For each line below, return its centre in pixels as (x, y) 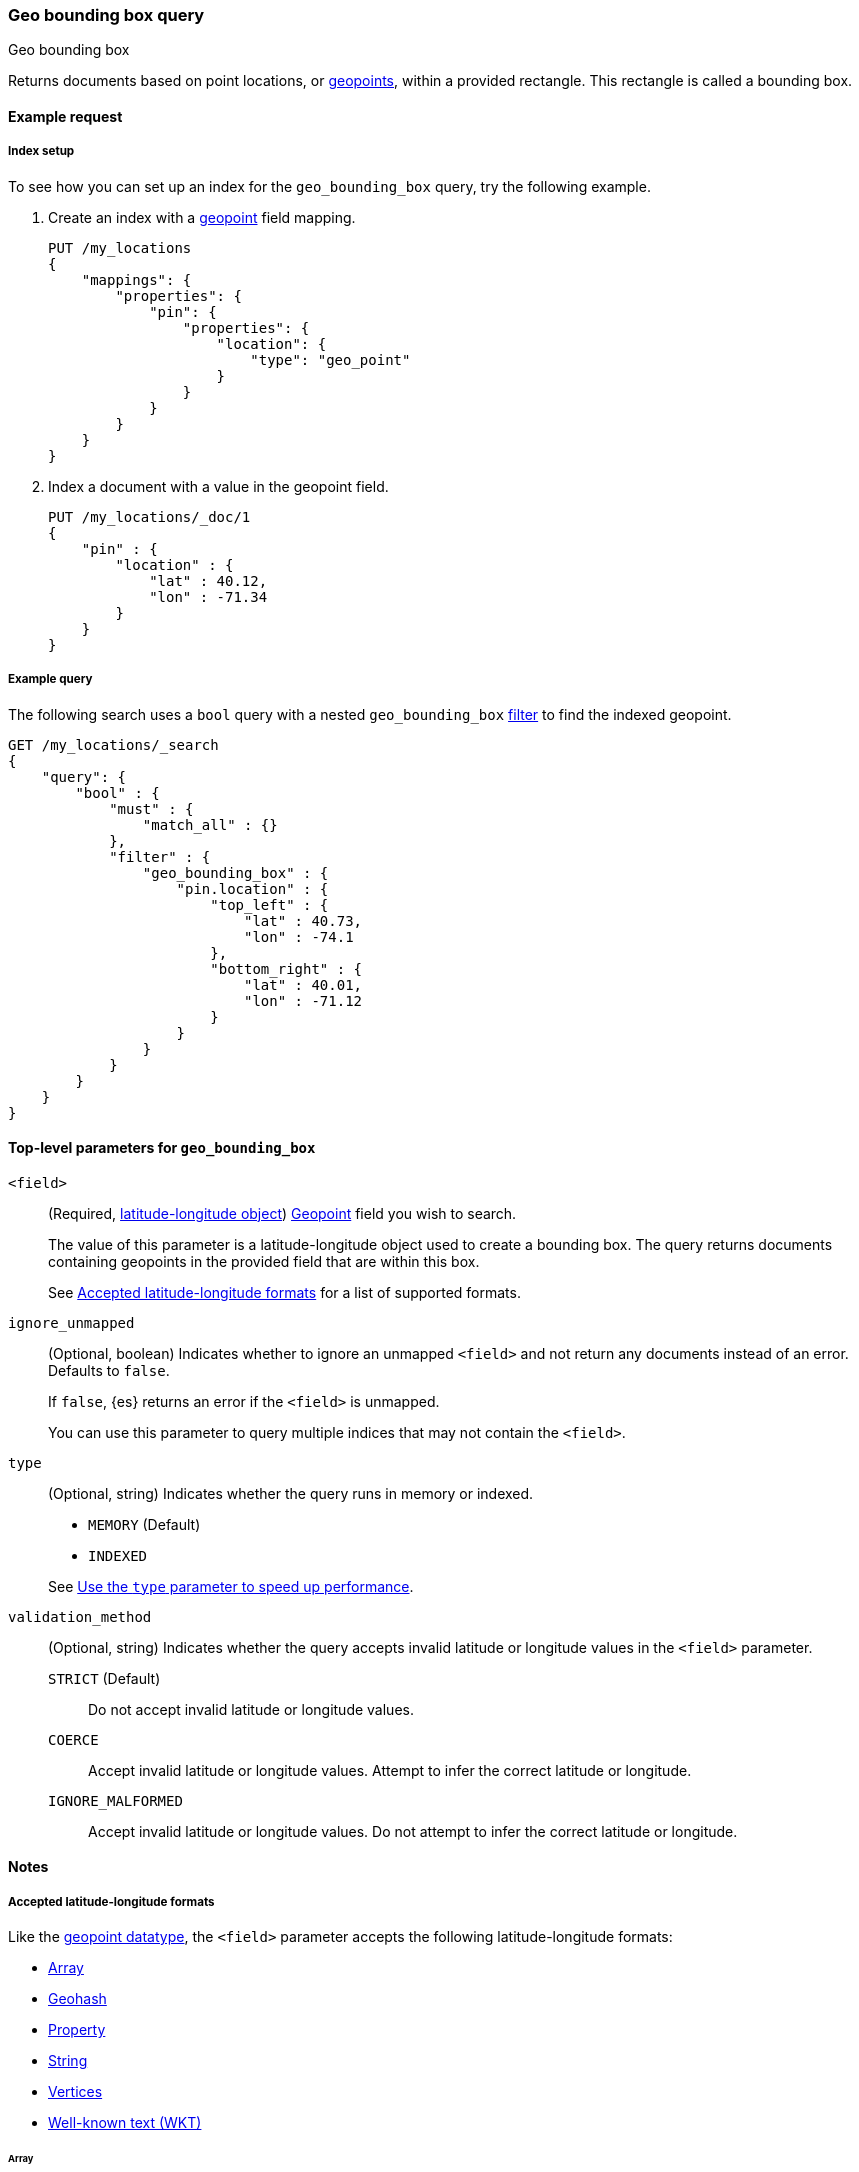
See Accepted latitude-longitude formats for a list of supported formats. (284, 1292)
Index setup (41, 151)
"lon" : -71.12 (303, 1000)
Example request (65, 116)
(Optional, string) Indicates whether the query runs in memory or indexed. (291, 1493)
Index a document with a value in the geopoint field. (218, 486)
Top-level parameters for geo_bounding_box (162, 1148)
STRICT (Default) (104, 1678)
